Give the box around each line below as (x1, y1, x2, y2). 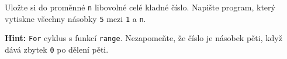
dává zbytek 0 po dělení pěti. (5, 43, 109, 55)
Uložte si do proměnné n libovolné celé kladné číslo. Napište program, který (5, 1, 275, 13)
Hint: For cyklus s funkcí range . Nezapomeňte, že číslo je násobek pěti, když (5, 32, 282, 44)
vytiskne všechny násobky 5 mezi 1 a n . (5, 12, 146, 24)
